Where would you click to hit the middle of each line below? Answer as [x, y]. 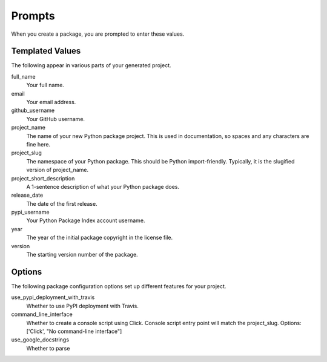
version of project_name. [58, 170]
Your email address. [51, 102]
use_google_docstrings [40, 340]
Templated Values [46, 51]
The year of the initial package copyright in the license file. [100, 238]
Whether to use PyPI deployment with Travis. [82, 306]
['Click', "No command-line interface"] [74, 331]
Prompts [33, 16]
